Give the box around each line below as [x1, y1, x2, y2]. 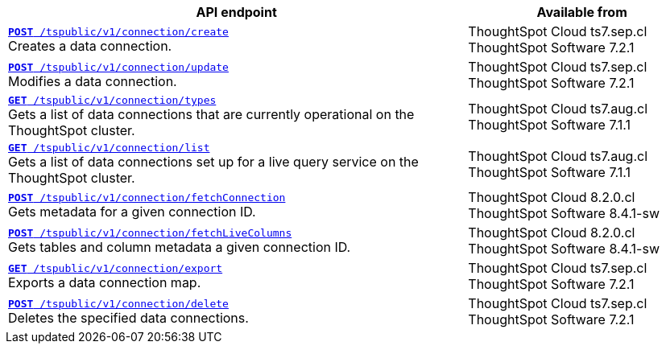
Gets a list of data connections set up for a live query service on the [8, 154, 419, 170]
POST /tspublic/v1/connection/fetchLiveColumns [8, 226, 292, 239]
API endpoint [196, 4, 277, 20]
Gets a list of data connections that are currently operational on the [8, 106, 415, 122]
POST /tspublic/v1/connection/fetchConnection [8, 191, 286, 204]
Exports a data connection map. [8, 274, 201, 290]
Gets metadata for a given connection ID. [8, 203, 256, 220]
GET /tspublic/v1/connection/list [8, 142, 210, 154]
